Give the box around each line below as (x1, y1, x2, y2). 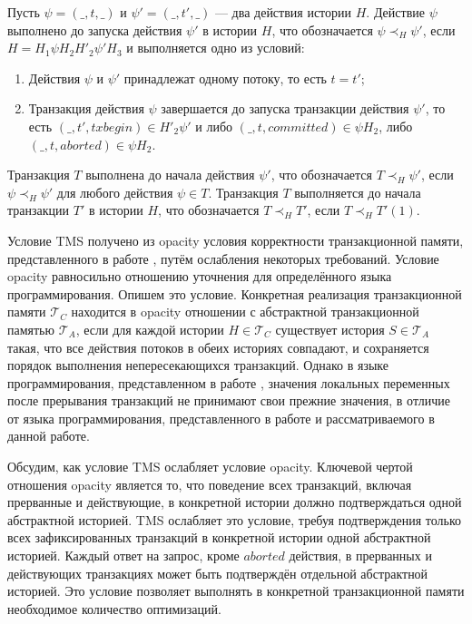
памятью (7, 319, 54, 338)
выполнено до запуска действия (7, 20, 182, 39)
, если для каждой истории (75, 319, 224, 338)
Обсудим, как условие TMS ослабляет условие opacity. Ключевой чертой (7, 457, 413, 476)
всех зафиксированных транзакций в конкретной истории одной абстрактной (7, 528, 431, 547)
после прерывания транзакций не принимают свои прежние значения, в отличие (7, 391, 450, 410)
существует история (275, 319, 385, 338)
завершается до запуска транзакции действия (161, 99, 409, 118)
